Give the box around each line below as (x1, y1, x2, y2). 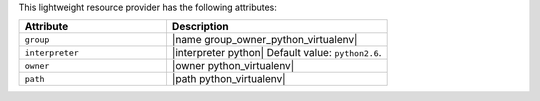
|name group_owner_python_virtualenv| (171, 33, 358, 47)
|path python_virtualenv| (171, 72, 286, 86)
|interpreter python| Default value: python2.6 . (171, 46, 382, 60)
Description (171, 20, 229, 34)
